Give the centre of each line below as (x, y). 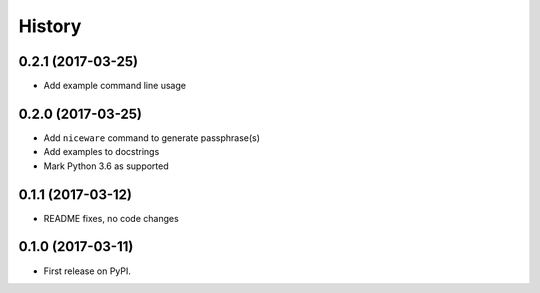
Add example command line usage (115, 86)
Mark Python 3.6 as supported (106, 166)
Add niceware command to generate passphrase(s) (151, 137)
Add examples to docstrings (101, 152)
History (50, 26)
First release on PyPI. (87, 271)
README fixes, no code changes (111, 218)
